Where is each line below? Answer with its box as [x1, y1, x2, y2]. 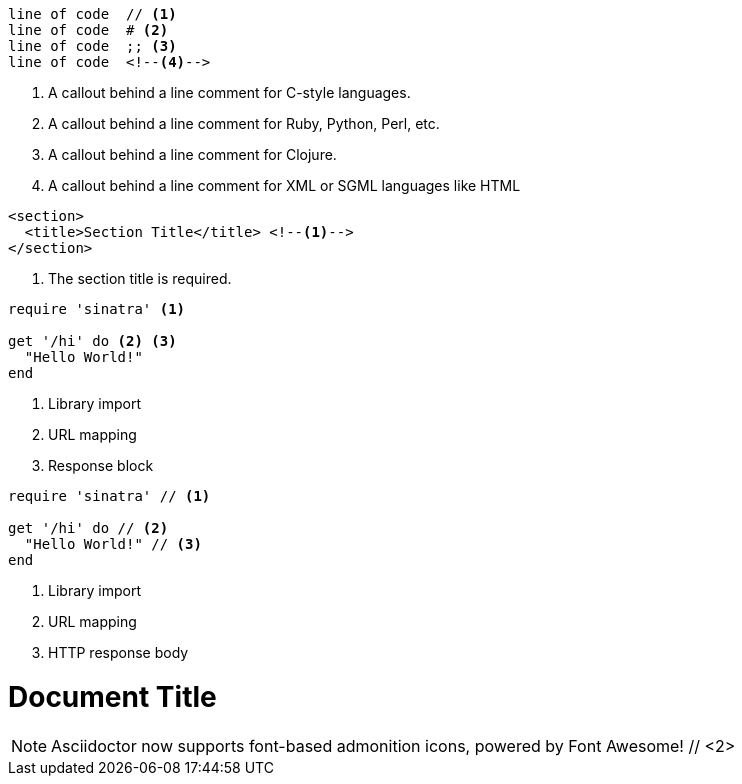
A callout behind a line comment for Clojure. [48, 146, 337, 163]
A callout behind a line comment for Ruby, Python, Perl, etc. [48, 115, 440, 132]
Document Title [8, 679, 217, 714]
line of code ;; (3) [8, 38, 177, 54]
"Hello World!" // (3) [24, 536, 202, 552]
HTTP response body [48, 644, 189, 661]
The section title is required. [48, 270, 232, 287]
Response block [48, 457, 154, 474]
